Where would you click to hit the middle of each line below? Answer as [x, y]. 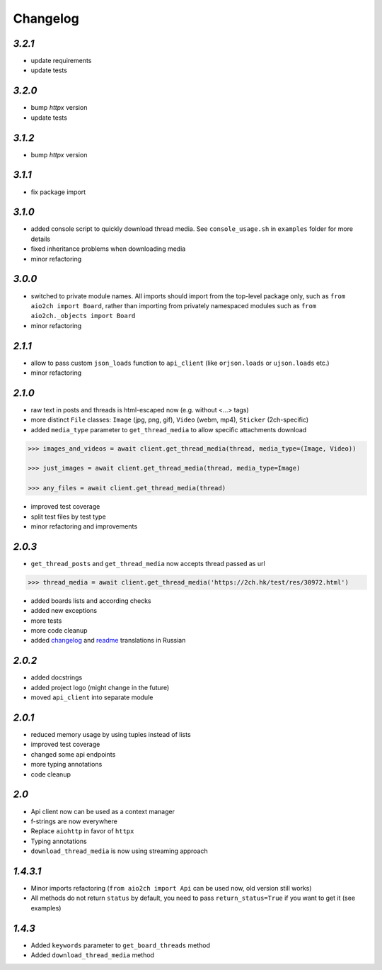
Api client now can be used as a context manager [103, 811]
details [41, 239]
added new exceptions [64, 611]
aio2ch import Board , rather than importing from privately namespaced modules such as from [174, 305]
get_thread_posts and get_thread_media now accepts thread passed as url [148, 563]
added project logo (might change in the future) [100, 687]
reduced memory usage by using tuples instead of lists [111, 735]
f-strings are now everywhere [74, 821]
